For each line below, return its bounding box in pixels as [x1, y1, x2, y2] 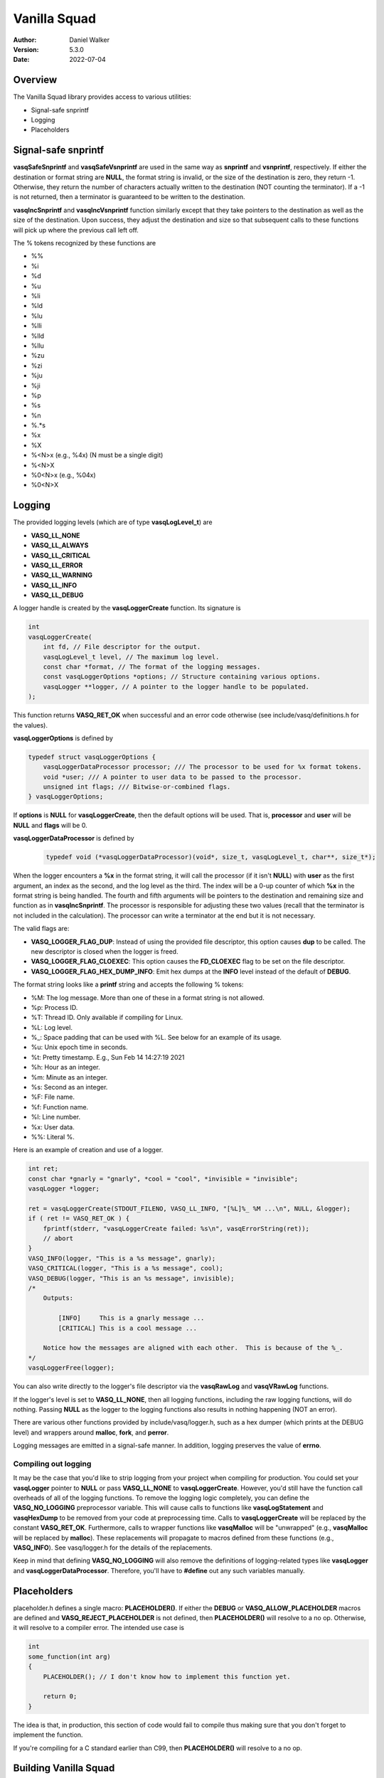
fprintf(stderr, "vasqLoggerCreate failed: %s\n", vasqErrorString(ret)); [43, 1224, 309, 1233]
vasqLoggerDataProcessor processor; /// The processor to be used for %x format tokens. [43, 763, 362, 771]
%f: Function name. [31, 1102, 89, 1111]
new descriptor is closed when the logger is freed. [31, 947, 178, 956]
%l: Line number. [31, 1113, 81, 1122]
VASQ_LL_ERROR [31, 560, 83, 569]
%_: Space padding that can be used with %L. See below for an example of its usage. [31, 1033, 282, 1042]
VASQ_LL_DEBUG [31, 591, 84, 600]
